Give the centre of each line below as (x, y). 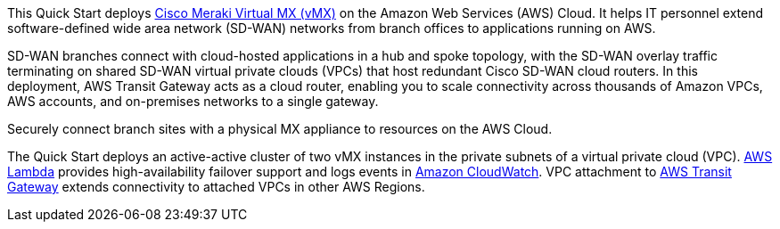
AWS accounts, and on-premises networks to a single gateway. (193, 101)
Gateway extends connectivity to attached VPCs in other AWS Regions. (216, 187)
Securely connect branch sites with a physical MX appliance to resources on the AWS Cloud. (280, 129)
